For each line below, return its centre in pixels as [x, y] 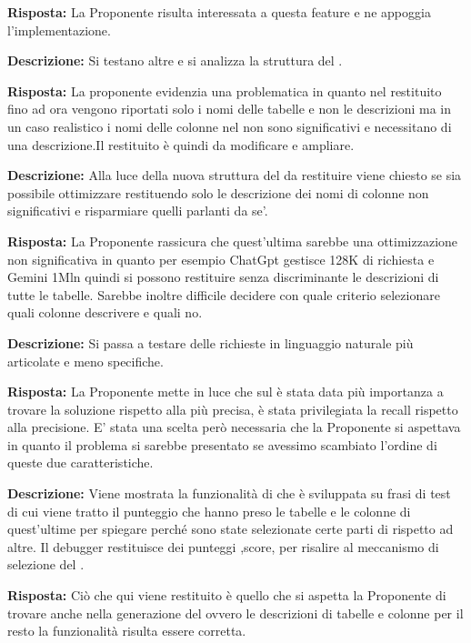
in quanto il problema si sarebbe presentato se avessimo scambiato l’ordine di [222, 444]
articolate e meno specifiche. [85, 361]
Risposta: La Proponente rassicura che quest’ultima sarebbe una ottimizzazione [233, 241]
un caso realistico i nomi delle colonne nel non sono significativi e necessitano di [230, 126]
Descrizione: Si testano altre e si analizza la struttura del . [175, 60]
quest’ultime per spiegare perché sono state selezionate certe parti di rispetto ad [230, 529]
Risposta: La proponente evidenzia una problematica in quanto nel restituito [225, 90]
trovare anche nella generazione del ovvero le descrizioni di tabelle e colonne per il [235, 613]
